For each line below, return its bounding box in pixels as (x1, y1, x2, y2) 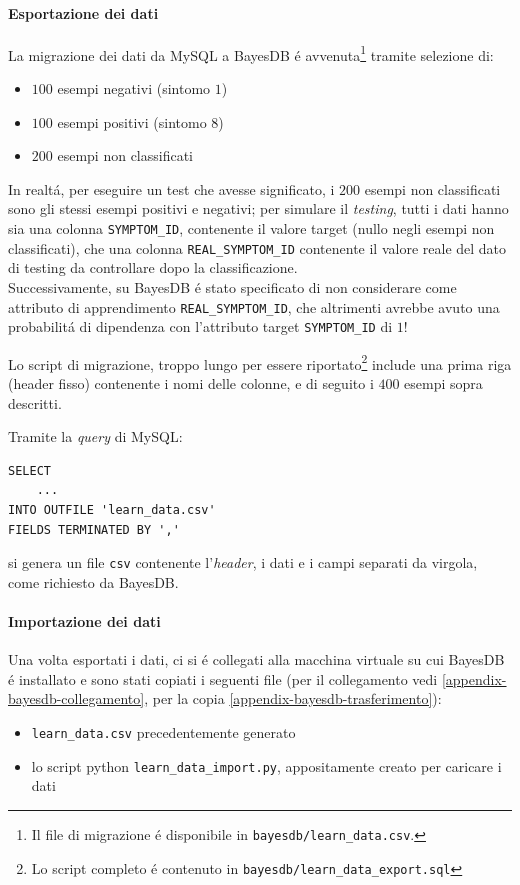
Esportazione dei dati (8, 2, 159, 23)
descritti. (8, 392, 62, 413)
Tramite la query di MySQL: (8, 426, 183, 447)
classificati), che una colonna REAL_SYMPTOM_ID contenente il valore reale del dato (8, 237, 507, 258)
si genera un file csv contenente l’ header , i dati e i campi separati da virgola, (8, 552, 478, 573)
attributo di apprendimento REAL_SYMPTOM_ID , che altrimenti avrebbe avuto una (8, 296, 500, 317)
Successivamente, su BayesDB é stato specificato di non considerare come (8, 276, 457, 297)
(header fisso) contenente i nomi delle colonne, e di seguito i (8, 373, 374, 394)
